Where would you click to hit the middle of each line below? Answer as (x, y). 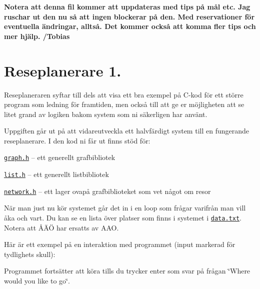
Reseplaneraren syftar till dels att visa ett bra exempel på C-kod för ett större (124, 94)
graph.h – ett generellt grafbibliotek (60, 157)
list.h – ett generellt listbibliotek (56, 174)
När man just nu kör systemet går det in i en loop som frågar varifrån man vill (125, 208)
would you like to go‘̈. (37, 281)
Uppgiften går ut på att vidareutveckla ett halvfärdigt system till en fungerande (126, 131)
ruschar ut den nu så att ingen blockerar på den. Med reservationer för (129, 16)
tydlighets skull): (30, 254)
